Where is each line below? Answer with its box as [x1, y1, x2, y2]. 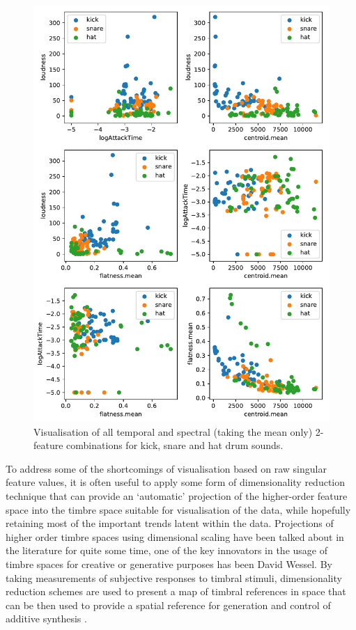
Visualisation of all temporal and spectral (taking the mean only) [33, 424, 313, 439]
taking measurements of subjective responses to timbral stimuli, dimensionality [6, 570, 342, 585]
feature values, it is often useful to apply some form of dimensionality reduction [6, 475, 346, 489]
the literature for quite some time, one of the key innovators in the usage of [6, 543, 327, 558]
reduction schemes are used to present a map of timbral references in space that [6, 584, 346, 599]
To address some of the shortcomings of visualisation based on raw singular [6, 461, 327, 475]
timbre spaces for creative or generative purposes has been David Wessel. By [6, 556, 332, 571]
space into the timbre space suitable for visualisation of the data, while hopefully [6, 502, 351, 517]
